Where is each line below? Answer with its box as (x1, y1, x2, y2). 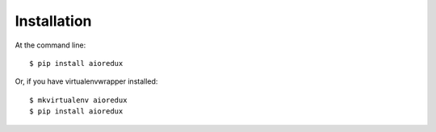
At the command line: (15, 40, 86, 50)
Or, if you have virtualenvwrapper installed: (15, 76, 158, 86)
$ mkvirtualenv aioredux (29, 95, 128, 105)
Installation (15, 12, 92, 30)
